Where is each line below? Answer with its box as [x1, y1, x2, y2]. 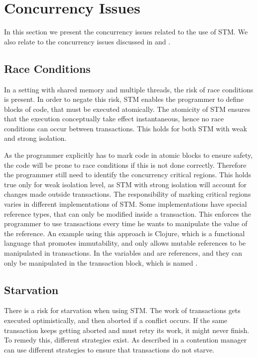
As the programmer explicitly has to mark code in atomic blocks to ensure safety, [4, 150, 253, 160]
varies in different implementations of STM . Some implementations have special [4, 199, 247, 209]
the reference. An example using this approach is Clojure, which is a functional [4, 228, 245, 238]
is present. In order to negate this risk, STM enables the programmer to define [4, 94, 244, 104]
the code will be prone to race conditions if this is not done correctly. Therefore [4, 159, 247, 170]
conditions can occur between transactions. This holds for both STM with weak [4, 123, 247, 133]
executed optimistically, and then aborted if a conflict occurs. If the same [4, 315, 228, 325]
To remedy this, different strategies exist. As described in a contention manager [4, 335, 247, 345]
